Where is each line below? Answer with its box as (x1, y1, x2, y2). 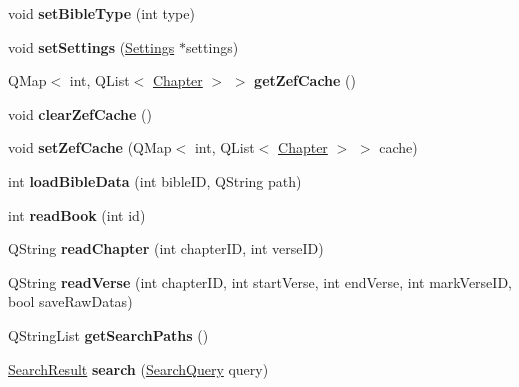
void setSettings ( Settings (8, 36, 175, 57)
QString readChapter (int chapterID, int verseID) (8, 238, 324, 259)
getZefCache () (254, 70, 356, 91)
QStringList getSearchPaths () (8, 324, 209, 345)
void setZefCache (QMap (8, 137, 172, 158)
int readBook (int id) (8, 204, 146, 225)
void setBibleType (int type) (8, 3, 195, 23)
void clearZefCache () (8, 103, 152, 124)
